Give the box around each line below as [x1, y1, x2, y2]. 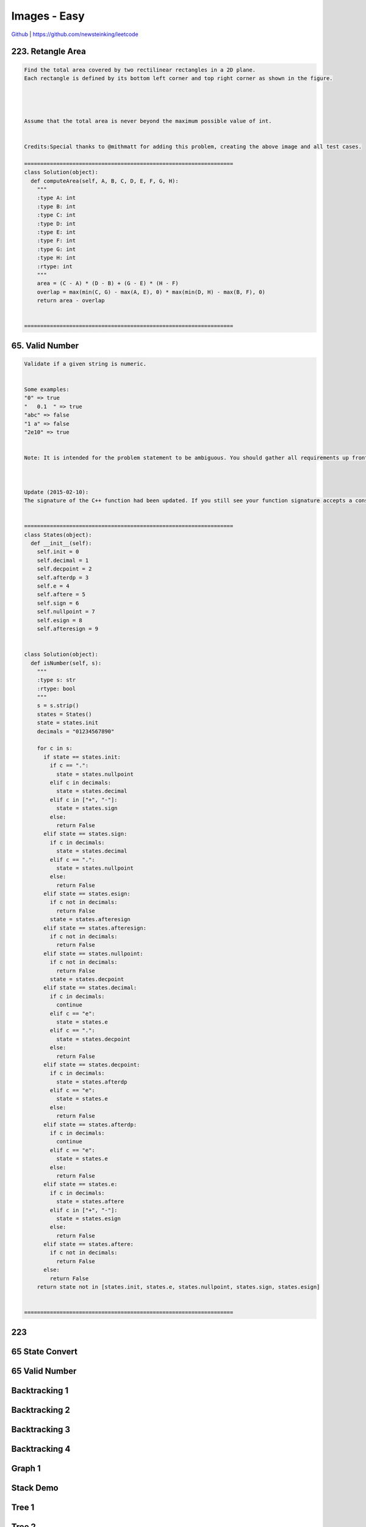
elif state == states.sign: [43, 831, 127, 837]
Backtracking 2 [11, 1405, 70, 1415]
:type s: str [37, 677, 76, 683]
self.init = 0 [37, 548, 79, 555]
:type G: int [37, 246, 76, 253]
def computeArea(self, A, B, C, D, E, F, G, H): [30, 177, 179, 184]
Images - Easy [11, 9, 85, 23]
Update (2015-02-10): [24, 489, 89, 495]
